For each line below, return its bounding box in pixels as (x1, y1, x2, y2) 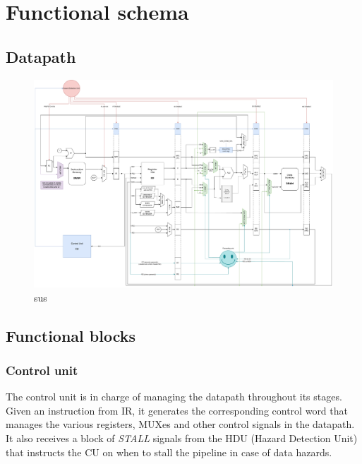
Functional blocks (6, 324, 136, 346)
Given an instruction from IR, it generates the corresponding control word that (6, 403, 348, 417)
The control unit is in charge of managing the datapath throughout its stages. (6, 389, 342, 404)
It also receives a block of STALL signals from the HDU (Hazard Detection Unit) (6, 430, 358, 445)
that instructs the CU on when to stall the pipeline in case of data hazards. (6, 444, 332, 459)
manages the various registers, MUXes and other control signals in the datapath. (6, 417, 355, 432)
